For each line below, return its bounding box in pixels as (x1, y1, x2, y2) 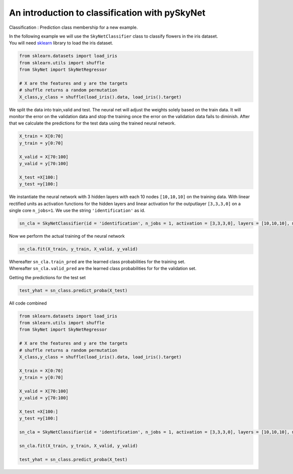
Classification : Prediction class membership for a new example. (9, 24, 138, 30)
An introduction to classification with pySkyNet (9, 7, 206, 18)
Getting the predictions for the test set (9, 274, 86, 280)
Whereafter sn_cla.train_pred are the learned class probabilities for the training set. (9, 259, 186, 265)
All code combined (9, 300, 47, 306)
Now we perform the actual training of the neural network (9, 233, 125, 239)
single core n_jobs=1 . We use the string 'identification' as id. (9, 207, 146, 213)
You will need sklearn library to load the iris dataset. (9, 40, 113, 46)
